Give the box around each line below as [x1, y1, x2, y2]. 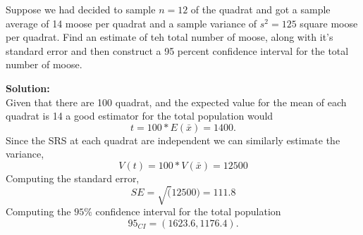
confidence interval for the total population [95, 204, 281, 219]
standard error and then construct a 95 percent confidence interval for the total [6, 43, 349, 58]
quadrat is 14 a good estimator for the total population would [6, 108, 273, 123]
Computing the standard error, [6, 170, 140, 185]
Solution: [6, 80, 50, 95]
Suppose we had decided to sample [6, 2, 156, 16]
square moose [300, 15, 358, 30]
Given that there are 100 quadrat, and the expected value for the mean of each [6, 94, 347, 109]
